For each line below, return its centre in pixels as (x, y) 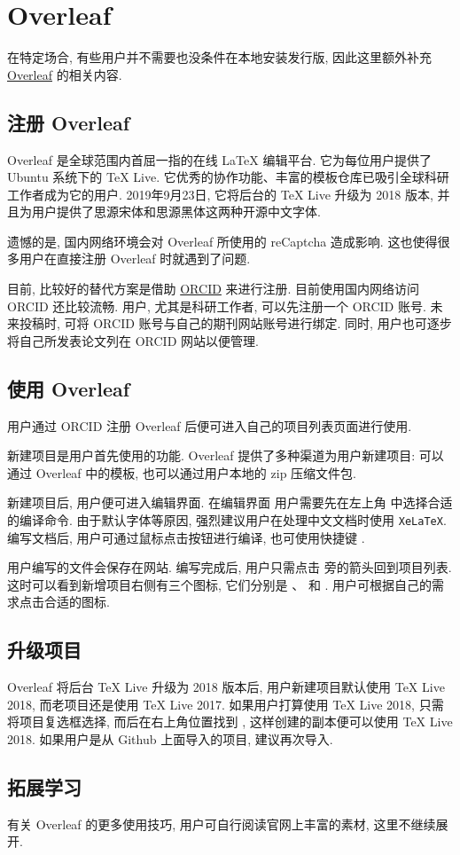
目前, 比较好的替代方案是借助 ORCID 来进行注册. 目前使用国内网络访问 (214, 289)
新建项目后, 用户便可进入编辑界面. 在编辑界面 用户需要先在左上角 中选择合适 (230, 502)
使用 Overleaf (69, 388)
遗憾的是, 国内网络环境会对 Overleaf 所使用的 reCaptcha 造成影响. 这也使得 (222, 241)
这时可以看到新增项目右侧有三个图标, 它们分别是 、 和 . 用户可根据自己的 (220, 584)
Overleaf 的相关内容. (65, 74)
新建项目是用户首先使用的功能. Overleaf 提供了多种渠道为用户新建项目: (211, 455)
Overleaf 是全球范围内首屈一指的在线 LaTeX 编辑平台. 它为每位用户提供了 (219, 159)
